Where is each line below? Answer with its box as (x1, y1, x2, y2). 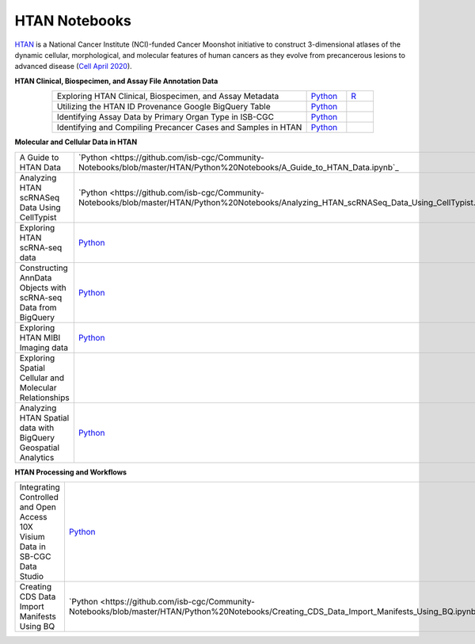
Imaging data (19, 341, 69, 352)
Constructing (19, 262, 69, 273)
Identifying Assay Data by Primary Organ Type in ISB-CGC (56, 112, 275, 123)
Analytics (19, 452, 55, 463)
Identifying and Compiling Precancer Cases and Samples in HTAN (56, 122, 302, 133)
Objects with (19, 282, 66, 293)
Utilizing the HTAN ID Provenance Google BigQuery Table (56, 101, 271, 112)
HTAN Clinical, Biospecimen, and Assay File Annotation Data (14, 76, 218, 86)
